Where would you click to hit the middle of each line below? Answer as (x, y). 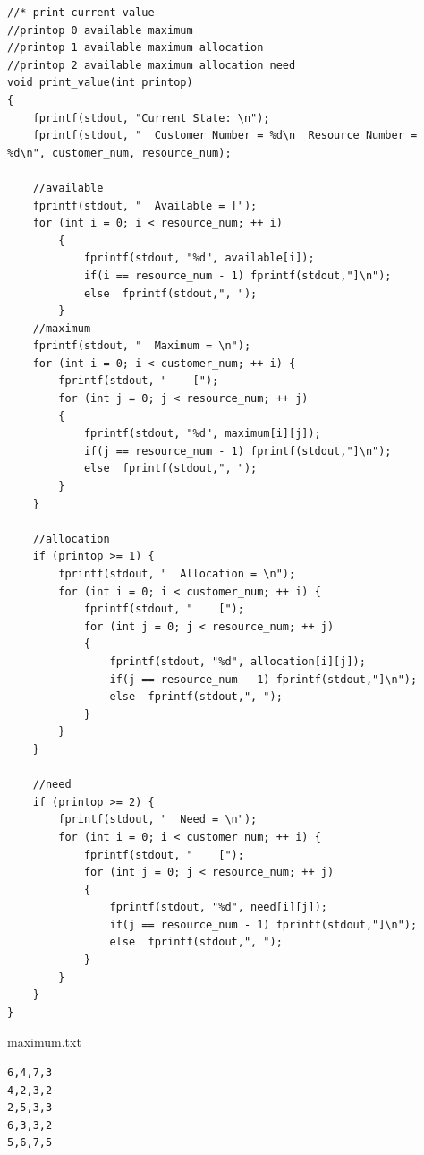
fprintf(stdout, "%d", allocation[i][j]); (237, 661)
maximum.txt (44, 1042)
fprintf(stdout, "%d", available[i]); (199, 258)
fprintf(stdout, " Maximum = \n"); (142, 346)
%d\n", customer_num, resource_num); (119, 153)
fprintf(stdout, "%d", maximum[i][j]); (202, 434)
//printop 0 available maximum (100, 30)
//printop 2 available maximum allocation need (152, 65)
